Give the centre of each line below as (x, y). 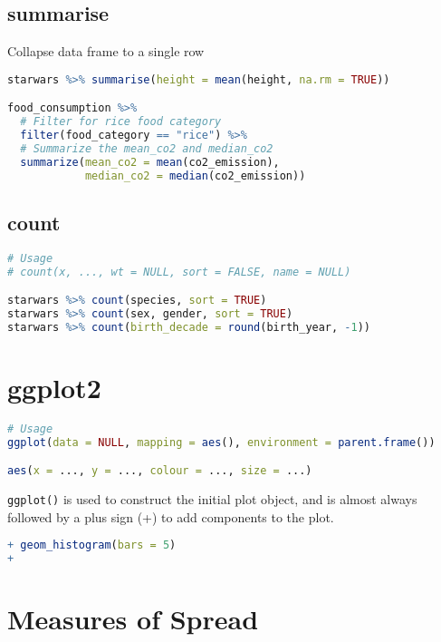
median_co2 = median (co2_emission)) (195, 175)
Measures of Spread (133, 619)
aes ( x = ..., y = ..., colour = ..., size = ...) (160, 471)
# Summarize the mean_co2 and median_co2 (147, 148)
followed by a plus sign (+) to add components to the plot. (171, 516)
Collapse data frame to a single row (106, 51)
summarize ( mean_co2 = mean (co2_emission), (150, 162)
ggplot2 (54, 387)
